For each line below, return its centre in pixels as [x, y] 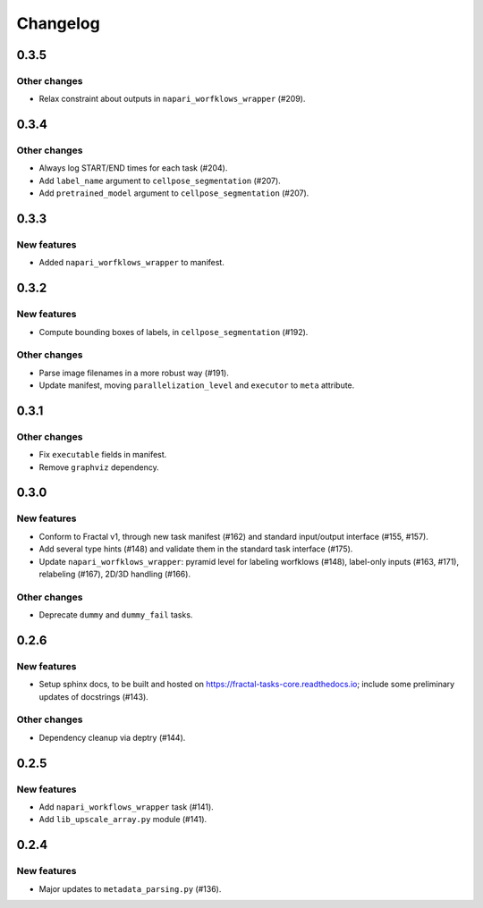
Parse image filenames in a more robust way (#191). [134, 373]
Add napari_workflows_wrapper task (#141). [126, 807]
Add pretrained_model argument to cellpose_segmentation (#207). [174, 193]
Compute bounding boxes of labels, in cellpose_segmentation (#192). [174, 332]
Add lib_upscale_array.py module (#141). [123, 820]
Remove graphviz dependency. [99, 467]
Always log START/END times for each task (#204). [133, 168]
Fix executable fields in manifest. [103, 455]
